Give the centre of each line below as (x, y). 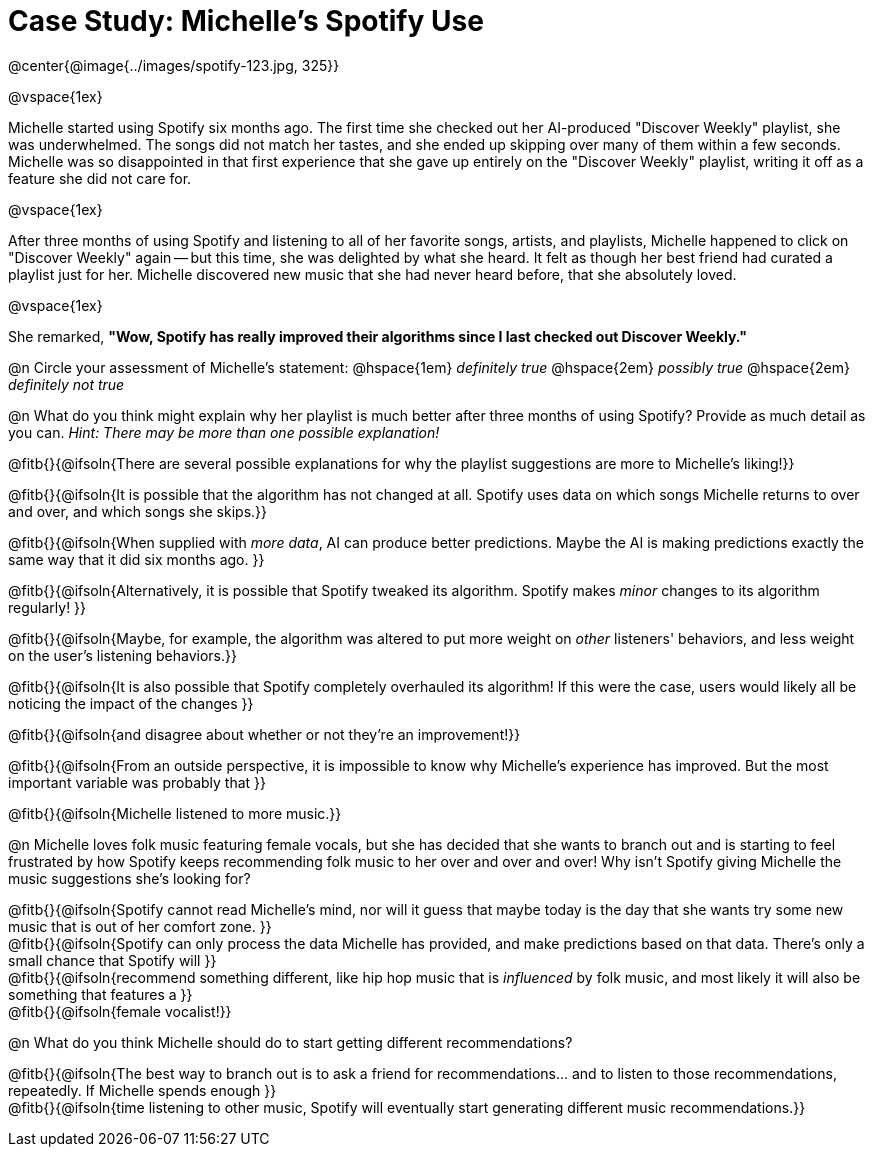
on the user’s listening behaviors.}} (122, 655)
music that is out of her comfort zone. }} (140, 926)
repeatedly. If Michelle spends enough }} (142, 1090)
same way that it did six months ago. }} (136, 559)
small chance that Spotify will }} (112, 960)
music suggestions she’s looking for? (129, 878)
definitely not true (66, 384)
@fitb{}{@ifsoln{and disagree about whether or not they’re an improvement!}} (264, 734)
